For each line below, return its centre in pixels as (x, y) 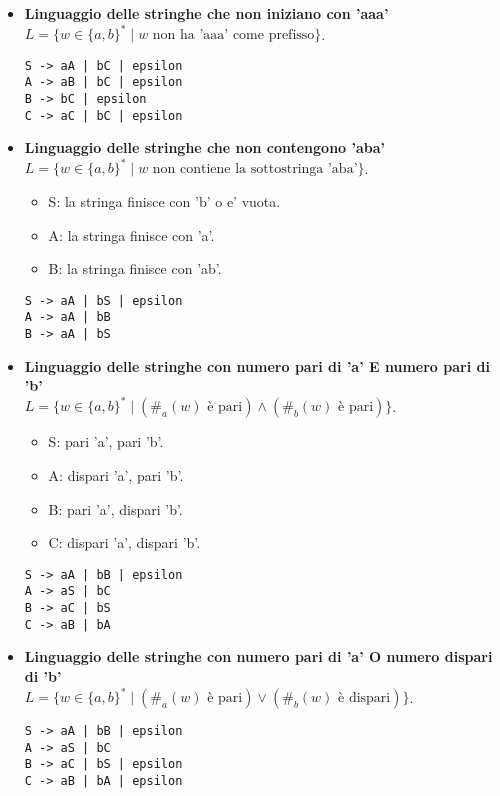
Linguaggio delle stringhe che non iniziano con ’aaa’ (206, 13)
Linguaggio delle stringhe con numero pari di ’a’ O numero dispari (258, 656)
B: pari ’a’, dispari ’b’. (115, 508)
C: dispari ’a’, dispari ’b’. (124, 542)
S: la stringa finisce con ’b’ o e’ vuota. (164, 201)
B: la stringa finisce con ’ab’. (135, 268)
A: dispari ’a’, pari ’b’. (116, 475)
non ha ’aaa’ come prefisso (233, 35)
